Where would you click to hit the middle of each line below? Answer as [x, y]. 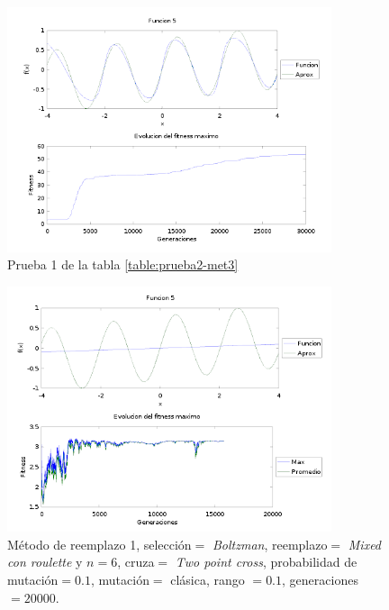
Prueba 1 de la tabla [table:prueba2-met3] [123, 264]
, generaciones [320, 579]
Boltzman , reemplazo [270, 544]
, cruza [136, 562]
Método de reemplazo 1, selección [100, 544]
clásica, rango [208, 579]
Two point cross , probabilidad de [266, 562]
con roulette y [45, 562]
